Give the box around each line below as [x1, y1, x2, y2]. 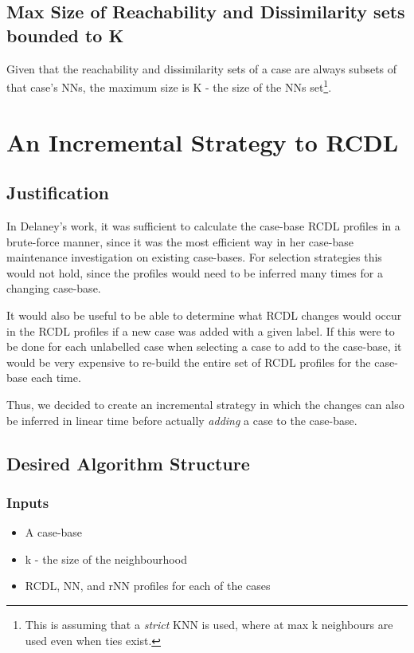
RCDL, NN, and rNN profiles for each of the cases [25, 577, 271, 594]
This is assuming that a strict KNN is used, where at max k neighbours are [25, 616, 393, 632]
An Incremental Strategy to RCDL [6, 125, 399, 158]
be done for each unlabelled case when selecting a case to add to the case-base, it [6, 338, 402, 355]
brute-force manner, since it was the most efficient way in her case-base [6, 233, 354, 250]
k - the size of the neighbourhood [25, 550, 187, 567]
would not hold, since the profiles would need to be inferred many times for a [6, 264, 383, 281]
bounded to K [6, 22, 124, 47]
